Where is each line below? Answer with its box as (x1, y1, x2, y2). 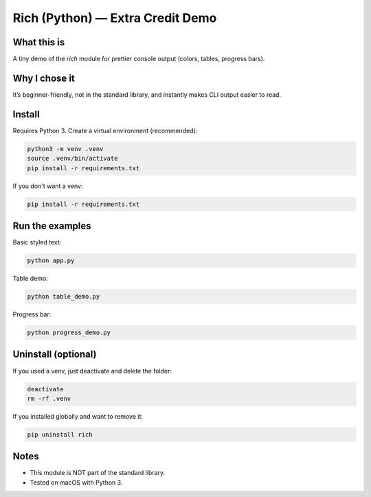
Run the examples (12, 220, 91, 232)
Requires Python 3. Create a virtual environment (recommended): (12, 126, 198, 135)
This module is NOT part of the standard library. (30, 469, 166, 477)
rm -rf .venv (27, 395, 71, 402)
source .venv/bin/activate (27, 154, 118, 163)
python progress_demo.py (27, 329, 111, 336)
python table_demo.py (27, 292, 100, 301)
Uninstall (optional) (12, 349, 97, 360)
